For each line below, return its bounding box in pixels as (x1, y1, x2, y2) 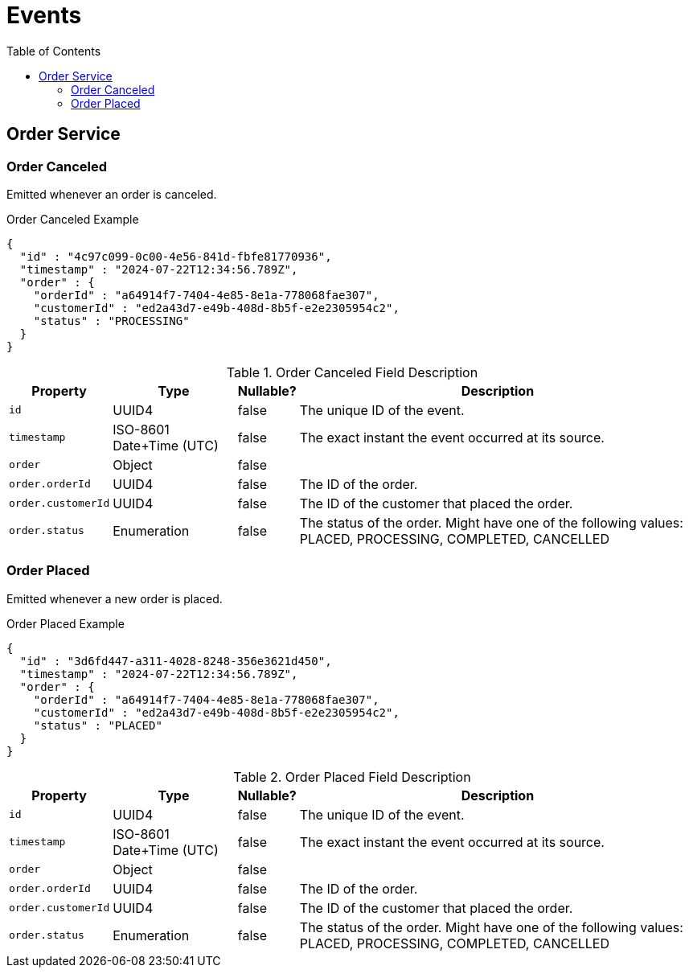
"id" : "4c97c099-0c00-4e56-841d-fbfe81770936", (19, 249, 332, 263)
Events (6, 2, 82, 29)
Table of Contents (6, 43, 101, 58)
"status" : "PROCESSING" (33, 314, 190, 327)
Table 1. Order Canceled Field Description (226, 364, 478, 380)
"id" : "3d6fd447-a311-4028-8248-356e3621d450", (19, 654, 332, 668)
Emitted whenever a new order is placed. (6, 591, 223, 606)
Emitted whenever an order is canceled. (6, 187, 217, 201)
